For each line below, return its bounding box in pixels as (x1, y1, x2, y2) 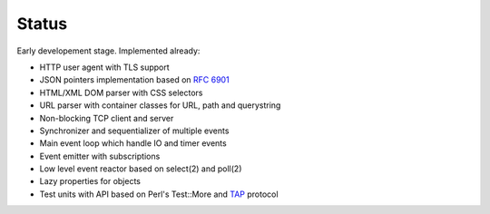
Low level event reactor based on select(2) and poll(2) (39, 163, 242, 174)
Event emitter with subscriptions (39, 151, 161, 161)
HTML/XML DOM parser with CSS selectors (39, 87, 203, 98)
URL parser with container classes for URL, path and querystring (39, 100, 281, 111)
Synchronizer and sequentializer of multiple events (39, 125, 230, 136)
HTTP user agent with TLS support (39, 62, 170, 73)
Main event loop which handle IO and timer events (39, 138, 227, 149)
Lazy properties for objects (39, 176, 141, 187)
